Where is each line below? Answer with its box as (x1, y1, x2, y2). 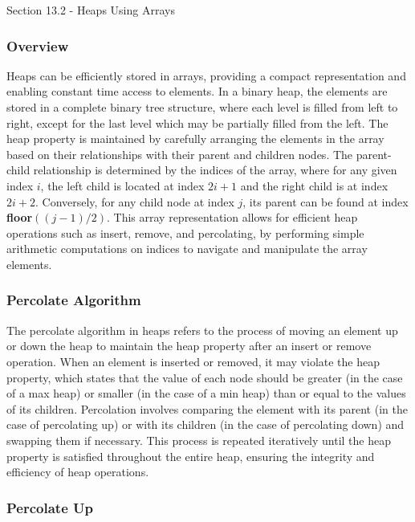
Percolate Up (6, 497, 93, 517)
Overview (6, 35, 69, 55)
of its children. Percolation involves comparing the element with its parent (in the (6, 400, 408, 417)
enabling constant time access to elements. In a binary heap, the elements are (6, 83, 388, 100)
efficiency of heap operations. (6, 463, 149, 480)
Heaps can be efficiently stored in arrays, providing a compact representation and (6, 67, 406, 84)
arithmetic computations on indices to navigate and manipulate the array (6, 240, 368, 257)
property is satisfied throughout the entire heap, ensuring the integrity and (6, 447, 375, 464)
